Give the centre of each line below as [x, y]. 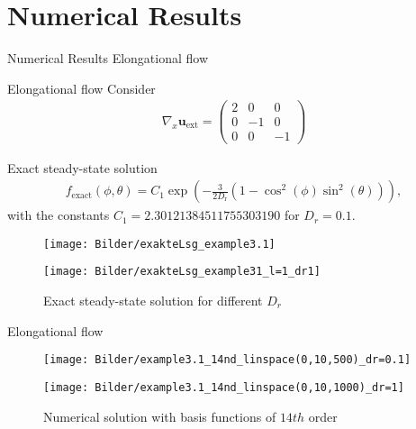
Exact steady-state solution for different [153, 301]
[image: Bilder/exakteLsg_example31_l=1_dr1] [182, 272]
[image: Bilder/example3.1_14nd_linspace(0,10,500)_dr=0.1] [227, 360]
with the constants [59, 215]
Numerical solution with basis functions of [160, 416]
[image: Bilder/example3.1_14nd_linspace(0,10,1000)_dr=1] [224, 387]
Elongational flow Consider [81, 88]
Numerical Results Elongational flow [108, 58]
